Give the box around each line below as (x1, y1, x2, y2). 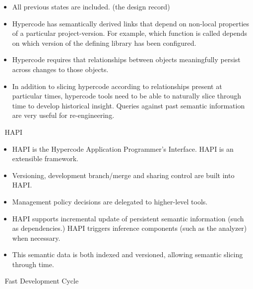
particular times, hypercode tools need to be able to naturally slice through (12, 91, 242, 101)
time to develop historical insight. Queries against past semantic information (12, 100, 245, 110)
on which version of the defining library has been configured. (12, 37, 196, 48)
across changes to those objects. (12, 64, 109, 74)
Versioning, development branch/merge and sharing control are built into (12, 170, 235, 180)
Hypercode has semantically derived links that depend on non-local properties (12, 18, 250, 28)
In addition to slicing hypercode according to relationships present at (12, 81, 222, 91)
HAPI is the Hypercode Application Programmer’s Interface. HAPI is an (12, 143, 234, 154)
